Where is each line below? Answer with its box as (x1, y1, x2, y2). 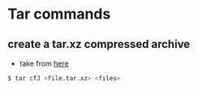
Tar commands (7, 5, 111, 24)
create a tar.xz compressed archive (7, 37, 191, 51)
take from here (19, 58, 70, 68)
